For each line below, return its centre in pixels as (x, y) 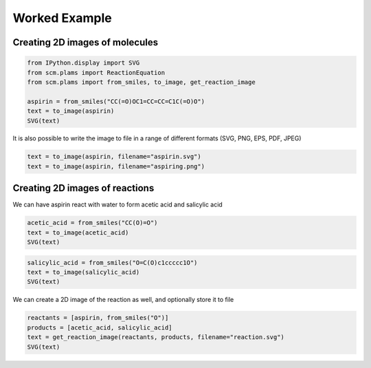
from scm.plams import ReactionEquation (96, 73)
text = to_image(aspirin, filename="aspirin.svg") (114, 157)
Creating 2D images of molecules (85, 42)
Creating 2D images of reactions (83, 188)
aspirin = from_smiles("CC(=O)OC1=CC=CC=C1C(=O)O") (116, 101)
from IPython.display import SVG (83, 63)
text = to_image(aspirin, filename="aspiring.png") (116, 166)
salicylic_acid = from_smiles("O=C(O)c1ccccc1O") (112, 262)
